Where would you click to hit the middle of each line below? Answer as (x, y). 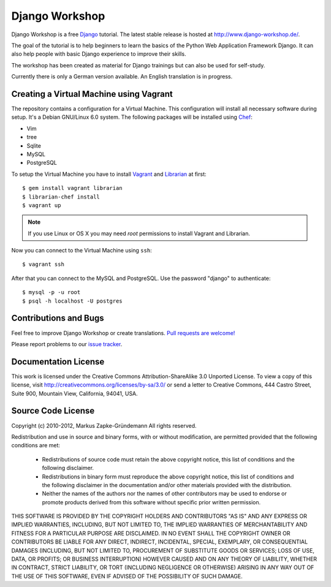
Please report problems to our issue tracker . (67, 344)
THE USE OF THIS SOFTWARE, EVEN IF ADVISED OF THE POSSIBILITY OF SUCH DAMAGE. (127, 576)
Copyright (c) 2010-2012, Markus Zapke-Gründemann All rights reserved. (104, 425)
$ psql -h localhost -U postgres (72, 301)
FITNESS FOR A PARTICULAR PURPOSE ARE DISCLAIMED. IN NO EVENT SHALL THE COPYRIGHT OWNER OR (151, 533)
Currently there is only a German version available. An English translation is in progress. (122, 77)
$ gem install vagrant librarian (72, 188)
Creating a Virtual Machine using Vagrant (92, 94)
